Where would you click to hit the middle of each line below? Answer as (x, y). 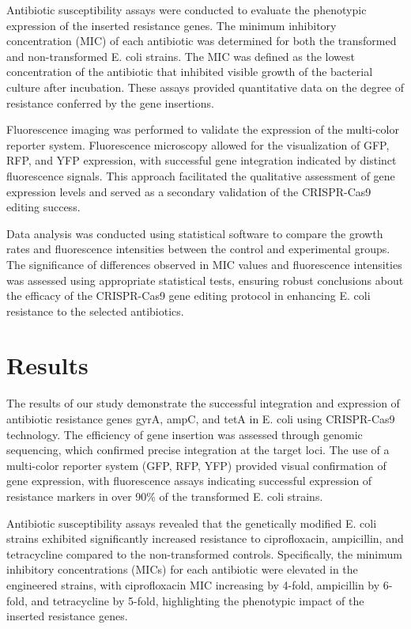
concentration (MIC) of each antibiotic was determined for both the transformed (202, 41)
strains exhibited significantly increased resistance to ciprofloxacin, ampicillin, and (205, 538)
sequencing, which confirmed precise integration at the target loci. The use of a (198, 450)
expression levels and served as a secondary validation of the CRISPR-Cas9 (189, 191)
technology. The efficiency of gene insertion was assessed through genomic (185, 434)
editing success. (43, 207)
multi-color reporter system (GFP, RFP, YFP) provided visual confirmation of (196, 465)
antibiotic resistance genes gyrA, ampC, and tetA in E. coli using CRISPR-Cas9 (201, 419)
